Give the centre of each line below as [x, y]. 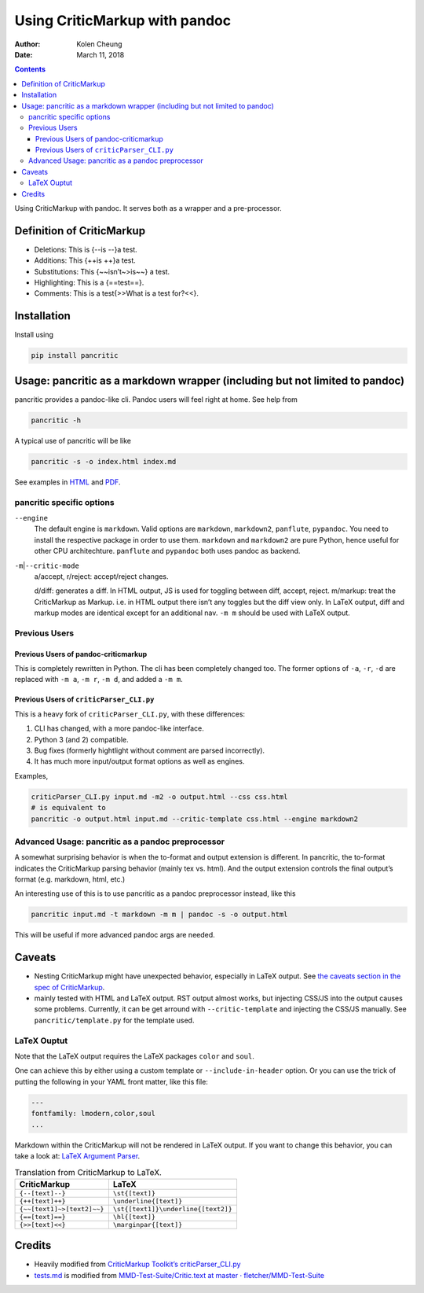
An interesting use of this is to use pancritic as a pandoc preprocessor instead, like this [155, 893]
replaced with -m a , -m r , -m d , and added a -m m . [99, 680]
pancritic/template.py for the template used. [114, 1020]
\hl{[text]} [134, 1216]
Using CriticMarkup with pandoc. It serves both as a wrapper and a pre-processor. [148, 208]
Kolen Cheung [99, 44]
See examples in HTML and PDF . [68, 482]
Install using [34, 335]
